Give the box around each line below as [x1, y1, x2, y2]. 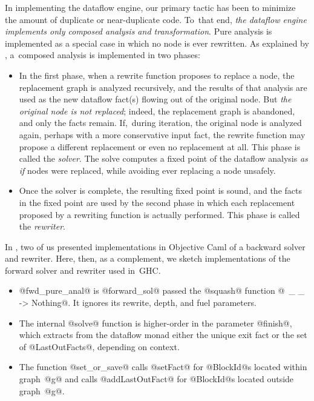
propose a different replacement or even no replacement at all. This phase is [19, 140, 301, 153]
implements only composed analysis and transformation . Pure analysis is [5, 25, 272, 38]
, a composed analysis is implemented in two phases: [5, 48, 200, 61]
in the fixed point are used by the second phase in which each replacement [19, 196, 295, 208]
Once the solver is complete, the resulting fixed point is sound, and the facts [19, 184, 302, 197]
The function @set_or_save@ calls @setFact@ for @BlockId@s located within [19, 360, 307, 373]
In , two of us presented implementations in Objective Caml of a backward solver [5, 240, 306, 253]
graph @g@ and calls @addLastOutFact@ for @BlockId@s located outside [19, 373, 294, 385]
